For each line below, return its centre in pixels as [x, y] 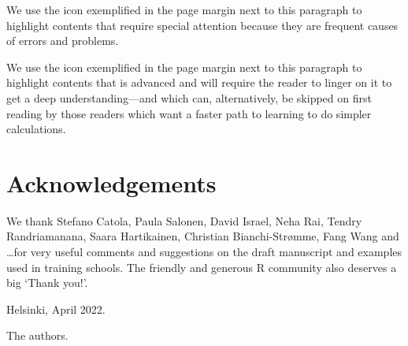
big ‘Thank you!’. [47, 283]
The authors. [37, 335]
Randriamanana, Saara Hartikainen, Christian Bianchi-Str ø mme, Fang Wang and [203, 236]
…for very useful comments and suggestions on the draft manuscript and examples [204, 252]
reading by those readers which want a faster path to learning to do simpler [189, 113]
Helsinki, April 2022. [56, 309]
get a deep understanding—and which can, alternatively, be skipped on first [189, 97]
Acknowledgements [111, 182]
